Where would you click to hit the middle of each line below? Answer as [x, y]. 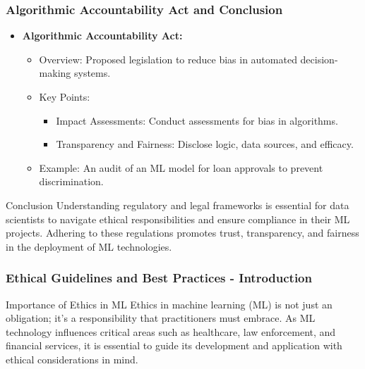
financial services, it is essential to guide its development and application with [174, 345]
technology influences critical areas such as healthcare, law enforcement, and [171, 331]
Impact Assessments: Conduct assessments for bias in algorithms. [197, 120]
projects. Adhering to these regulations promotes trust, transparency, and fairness [182, 233]
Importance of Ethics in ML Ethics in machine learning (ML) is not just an [169, 304]
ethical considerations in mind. [72, 359]
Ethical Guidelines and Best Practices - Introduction [159, 278]
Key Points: [65, 96]
